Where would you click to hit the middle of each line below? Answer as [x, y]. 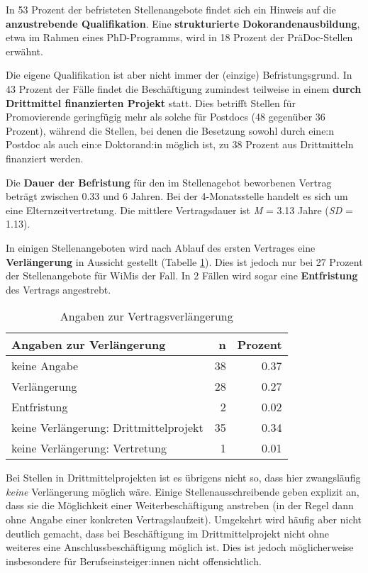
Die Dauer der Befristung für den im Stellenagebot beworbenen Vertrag [169, 182]
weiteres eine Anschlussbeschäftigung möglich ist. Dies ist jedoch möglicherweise [180, 547]
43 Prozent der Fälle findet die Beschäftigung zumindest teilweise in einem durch [184, 88]
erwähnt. [24, 51]
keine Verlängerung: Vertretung [89, 448]
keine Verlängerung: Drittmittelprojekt [107, 428]
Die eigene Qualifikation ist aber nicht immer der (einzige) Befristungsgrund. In [179, 75]
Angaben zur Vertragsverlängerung [146, 316]
